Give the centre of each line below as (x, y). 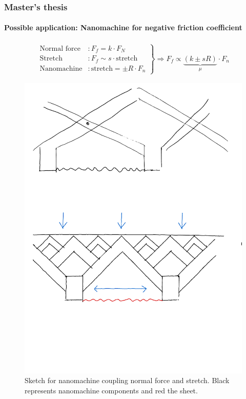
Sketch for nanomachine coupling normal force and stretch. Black (127, 380)
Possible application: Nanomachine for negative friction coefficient (123, 27)
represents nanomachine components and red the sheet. (111, 390)
